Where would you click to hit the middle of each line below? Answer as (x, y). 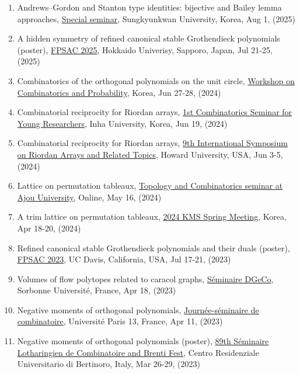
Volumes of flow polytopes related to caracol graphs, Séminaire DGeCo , (145, 278)
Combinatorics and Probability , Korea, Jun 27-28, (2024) (119, 92)
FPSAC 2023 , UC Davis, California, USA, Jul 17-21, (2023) (124, 259)
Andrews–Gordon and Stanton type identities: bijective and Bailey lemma (149, 7)
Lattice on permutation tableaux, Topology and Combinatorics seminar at (150, 186)
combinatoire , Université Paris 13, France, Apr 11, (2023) (120, 321)
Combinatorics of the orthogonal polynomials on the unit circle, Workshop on (156, 80)
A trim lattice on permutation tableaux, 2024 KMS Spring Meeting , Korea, (152, 217)
